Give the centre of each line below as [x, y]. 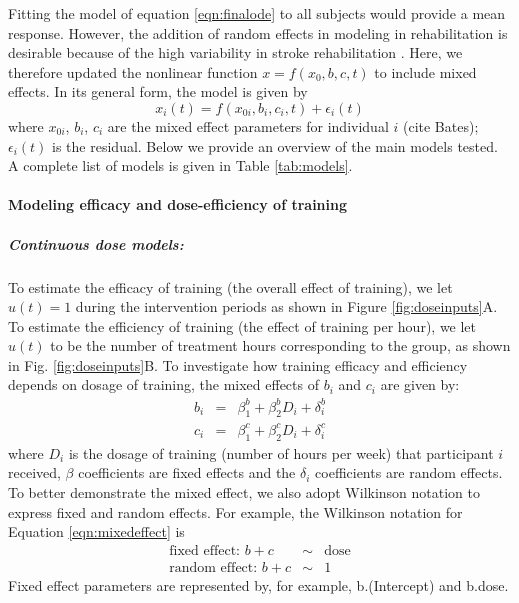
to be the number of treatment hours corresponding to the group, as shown [280, 345]
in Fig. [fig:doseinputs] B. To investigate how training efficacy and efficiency [238, 364]
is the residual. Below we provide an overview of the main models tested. [275, 145]
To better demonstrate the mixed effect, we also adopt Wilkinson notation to [244, 491]
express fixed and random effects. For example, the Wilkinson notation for [235, 511]
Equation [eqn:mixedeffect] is [96, 531]
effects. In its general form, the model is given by [158, 91]
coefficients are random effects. [409, 472]
